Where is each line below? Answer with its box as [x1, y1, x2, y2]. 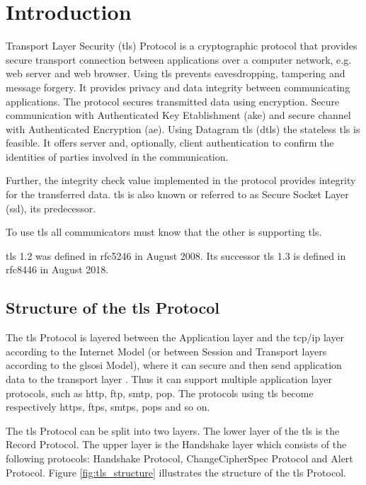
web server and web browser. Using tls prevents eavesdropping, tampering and [6, 66, 345, 81]
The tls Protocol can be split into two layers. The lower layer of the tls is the [6, 423, 340, 438]
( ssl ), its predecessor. [6, 200, 96, 215]
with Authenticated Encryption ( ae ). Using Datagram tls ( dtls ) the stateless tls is [6, 121, 360, 136]
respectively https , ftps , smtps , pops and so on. [6, 399, 210, 414]
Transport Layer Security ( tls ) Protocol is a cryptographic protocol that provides [6, 38, 358, 53]
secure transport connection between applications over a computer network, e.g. [6, 52, 352, 67]
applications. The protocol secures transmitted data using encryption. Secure [6, 93, 340, 108]
